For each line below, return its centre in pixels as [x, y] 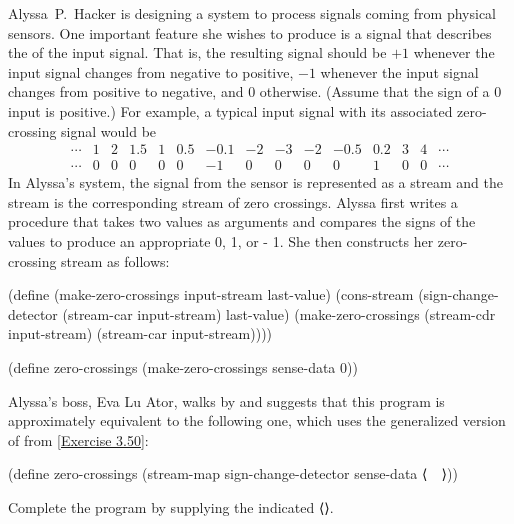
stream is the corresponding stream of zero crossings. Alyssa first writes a [233, 201]
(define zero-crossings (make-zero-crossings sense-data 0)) [183, 366]
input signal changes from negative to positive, [151, 71]
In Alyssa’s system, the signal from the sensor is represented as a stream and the [255, 182]
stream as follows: [115, 260]
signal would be [109, 130]
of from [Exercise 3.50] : [78, 439]
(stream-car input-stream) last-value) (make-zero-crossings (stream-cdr [279, 313]
